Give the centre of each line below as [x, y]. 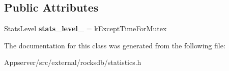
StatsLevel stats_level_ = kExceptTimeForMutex [85, 28]
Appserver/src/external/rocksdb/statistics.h [73, 62]
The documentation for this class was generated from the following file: [115, 45]
